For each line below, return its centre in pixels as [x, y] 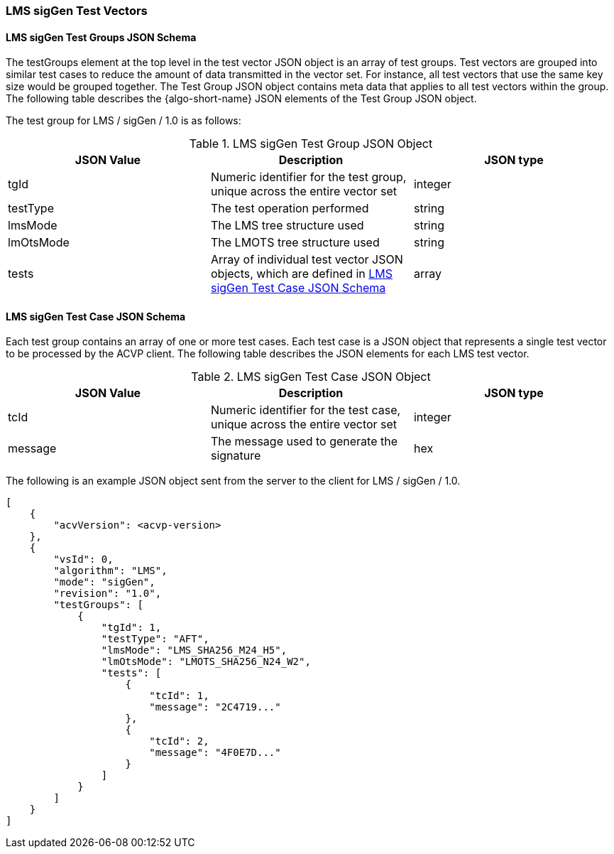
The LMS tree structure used [287, 226]
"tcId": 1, [179, 696]
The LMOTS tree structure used [295, 243]
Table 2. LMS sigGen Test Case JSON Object [311, 377]
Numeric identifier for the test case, [306, 410]
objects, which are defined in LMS [302, 274]
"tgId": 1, [131, 628]
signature [236, 456]
